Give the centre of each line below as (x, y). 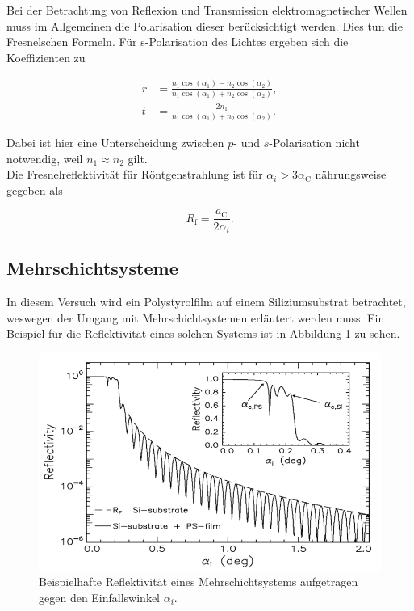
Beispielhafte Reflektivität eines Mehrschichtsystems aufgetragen (199, 582)
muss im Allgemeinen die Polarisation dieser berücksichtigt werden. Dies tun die (205, 25)
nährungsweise (351, 174)
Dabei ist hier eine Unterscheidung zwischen (115, 143)
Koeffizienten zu (46, 57)
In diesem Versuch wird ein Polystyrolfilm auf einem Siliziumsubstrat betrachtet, (206, 302)
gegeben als (35, 190)
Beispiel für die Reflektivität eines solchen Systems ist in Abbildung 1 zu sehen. (203, 333)
